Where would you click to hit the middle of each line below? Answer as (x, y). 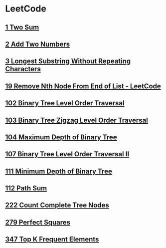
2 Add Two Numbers (38, 44)
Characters (23, 69)
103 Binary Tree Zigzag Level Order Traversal (77, 120)
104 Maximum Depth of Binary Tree (61, 137)
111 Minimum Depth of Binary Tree (59, 171)
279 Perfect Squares (38, 222)
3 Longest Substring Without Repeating (68, 61)
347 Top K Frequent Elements (52, 239)
